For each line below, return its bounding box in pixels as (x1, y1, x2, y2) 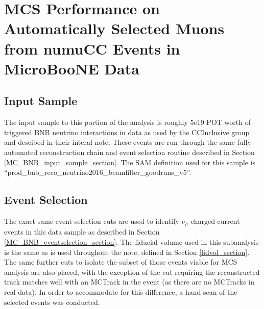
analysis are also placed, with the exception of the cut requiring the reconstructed (4, 266, 260, 277)
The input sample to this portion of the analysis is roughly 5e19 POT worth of (4, 117, 251, 127)
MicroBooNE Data (4, 58, 139, 79)
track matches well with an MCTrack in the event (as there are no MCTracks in (4, 276, 255, 287)
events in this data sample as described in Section (4, 226, 160, 237)
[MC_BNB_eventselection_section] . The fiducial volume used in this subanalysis (4, 236, 259, 247)
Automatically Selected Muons (4, 18, 225, 39)
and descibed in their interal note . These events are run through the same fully (4, 137, 251, 147)
